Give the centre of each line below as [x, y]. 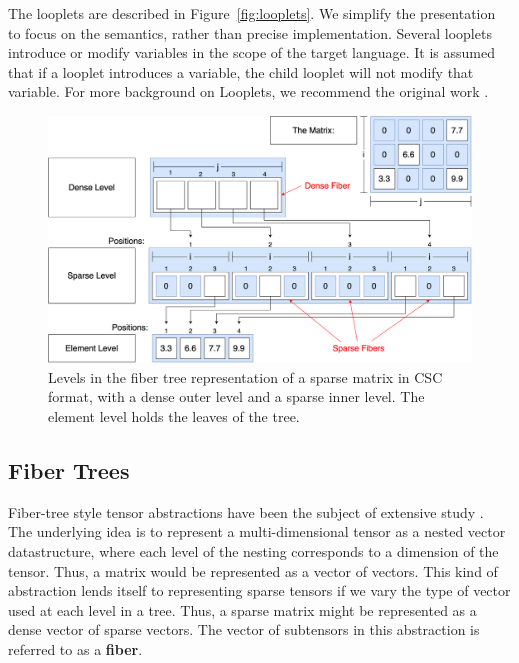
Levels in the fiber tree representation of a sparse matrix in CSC [245, 376]
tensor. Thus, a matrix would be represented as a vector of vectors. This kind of [253, 570]
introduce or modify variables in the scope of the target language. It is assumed [252, 52]
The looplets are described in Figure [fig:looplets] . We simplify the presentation [252, 13]
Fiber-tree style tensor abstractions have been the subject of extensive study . [246, 511]
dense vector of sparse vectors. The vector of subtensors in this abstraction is [244, 629]
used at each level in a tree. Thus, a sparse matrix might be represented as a [242, 609]
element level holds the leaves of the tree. [174, 415]
